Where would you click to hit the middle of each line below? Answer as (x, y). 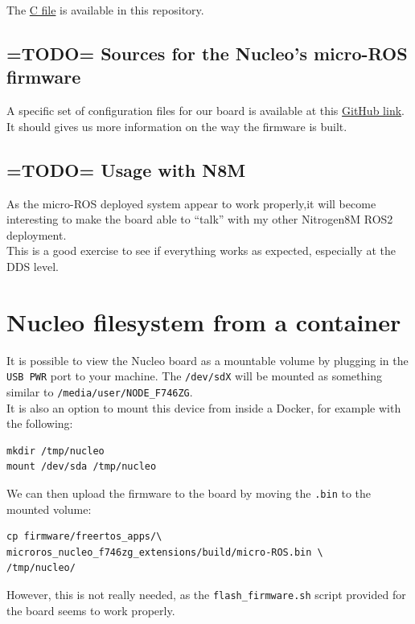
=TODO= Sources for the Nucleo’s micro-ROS (207, 53)
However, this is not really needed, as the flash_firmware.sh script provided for (206, 594)
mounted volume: (49, 509)
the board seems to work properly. (91, 610)
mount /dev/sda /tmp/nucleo (82, 467)
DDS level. (33, 266)
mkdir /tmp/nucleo (55, 451)
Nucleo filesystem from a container (204, 321)
